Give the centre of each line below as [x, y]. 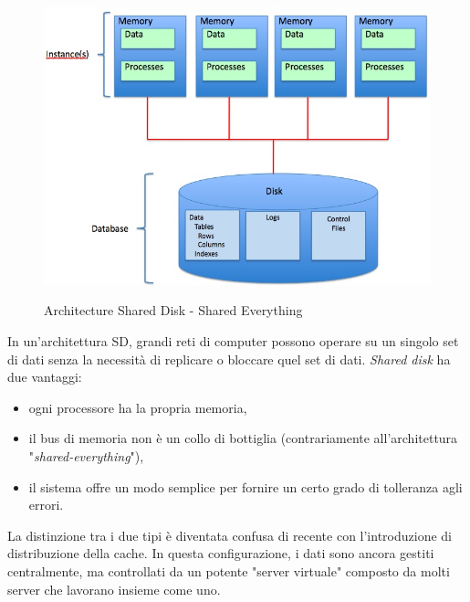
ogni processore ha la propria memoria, [138, 407]
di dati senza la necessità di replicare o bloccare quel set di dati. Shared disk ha [229, 359]
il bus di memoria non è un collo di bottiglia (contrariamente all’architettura [243, 438]
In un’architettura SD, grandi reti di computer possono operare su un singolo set [233, 341]
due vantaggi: [45, 377]
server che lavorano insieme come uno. [114, 589]
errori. [46, 505]
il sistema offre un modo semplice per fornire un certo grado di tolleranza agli [245, 486]
